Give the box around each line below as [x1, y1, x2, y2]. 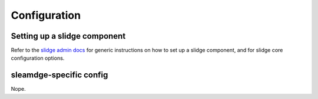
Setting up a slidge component [11, 31, 126, 41]
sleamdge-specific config [11, 70, 108, 80]
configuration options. [11, 54, 65, 62]
